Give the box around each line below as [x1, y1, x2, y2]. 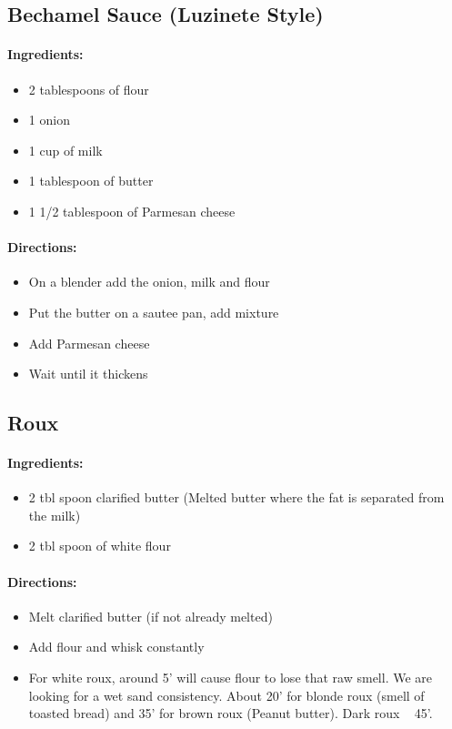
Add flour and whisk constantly [28, 637, 205, 656]
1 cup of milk [28, 140, 103, 159]
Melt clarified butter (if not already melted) [28, 606, 273, 625]
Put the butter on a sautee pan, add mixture [28, 302, 279, 321]
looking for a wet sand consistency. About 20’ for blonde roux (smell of [28, 685, 425, 704]
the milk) [28, 505, 81, 524]
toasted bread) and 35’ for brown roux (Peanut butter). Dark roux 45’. [28, 704, 433, 723]
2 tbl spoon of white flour [28, 536, 171, 555]
